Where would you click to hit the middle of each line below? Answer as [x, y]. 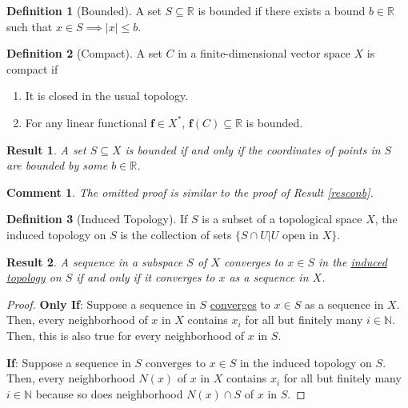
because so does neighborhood [109, 393]
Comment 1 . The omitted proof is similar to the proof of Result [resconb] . [190, 192]
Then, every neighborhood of [77, 320]
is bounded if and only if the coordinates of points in [253, 149]
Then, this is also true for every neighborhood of [126, 335]
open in [300, 236]
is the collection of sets [176, 234]
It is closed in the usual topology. [107, 96]
